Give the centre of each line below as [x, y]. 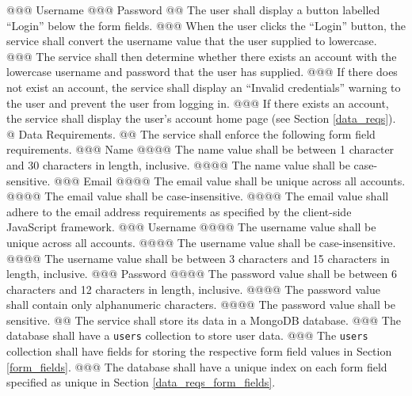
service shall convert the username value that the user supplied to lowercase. [192, 41]
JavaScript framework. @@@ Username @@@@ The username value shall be [191, 227]
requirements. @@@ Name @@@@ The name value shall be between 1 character [200, 149]
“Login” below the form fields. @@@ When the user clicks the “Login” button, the [206, 25]
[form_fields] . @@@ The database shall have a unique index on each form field [197, 366]
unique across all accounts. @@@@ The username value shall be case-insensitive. [201, 242]
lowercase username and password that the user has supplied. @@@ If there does [202, 72]
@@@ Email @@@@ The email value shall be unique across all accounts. [230, 180]
